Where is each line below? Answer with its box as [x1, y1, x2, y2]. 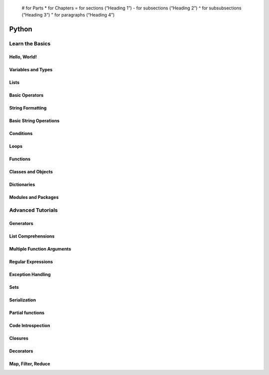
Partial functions [9, 309, 45, 316]
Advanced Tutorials [9, 207, 58, 214]
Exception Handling [9, 271, 51, 277]
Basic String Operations [9, 118, 60, 124]
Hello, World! [9, 54, 37, 60]
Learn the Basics [9, 40, 51, 47]
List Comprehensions [9, 233, 55, 239]
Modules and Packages [9, 194, 59, 200]
